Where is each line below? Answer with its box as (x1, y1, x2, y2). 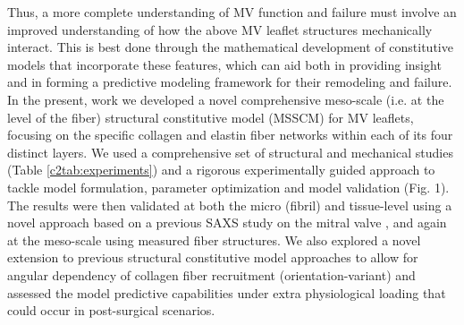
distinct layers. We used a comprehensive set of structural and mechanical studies (7, 142, 453, 161)
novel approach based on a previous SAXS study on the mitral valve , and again (7, 213, 447, 232)
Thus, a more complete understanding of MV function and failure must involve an (7, 3, 457, 21)
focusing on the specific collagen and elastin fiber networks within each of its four (7, 125, 453, 144)
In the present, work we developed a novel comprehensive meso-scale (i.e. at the (7, 90, 444, 108)
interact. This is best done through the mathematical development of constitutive (7, 38, 453, 56)
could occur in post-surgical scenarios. (7, 301, 215, 320)
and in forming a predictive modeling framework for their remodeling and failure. (7, 73, 452, 91)
